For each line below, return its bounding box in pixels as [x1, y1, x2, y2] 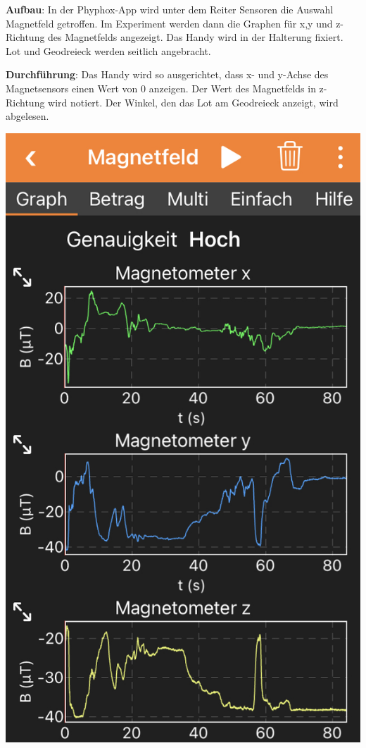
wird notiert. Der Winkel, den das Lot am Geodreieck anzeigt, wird [48, 94, 339, 109]
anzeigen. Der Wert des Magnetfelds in [149, 80, 316, 95]
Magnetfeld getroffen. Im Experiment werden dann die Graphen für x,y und [6, 16, 333, 30]
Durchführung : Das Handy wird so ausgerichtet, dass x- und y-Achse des [6, 67, 329, 82]
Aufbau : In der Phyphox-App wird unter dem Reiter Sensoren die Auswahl [6, 2, 334, 16]
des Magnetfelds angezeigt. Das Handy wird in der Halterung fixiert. [48, 30, 343, 44]
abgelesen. [6, 109, 49, 123]
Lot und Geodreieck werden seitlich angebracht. [6, 43, 211, 58]
